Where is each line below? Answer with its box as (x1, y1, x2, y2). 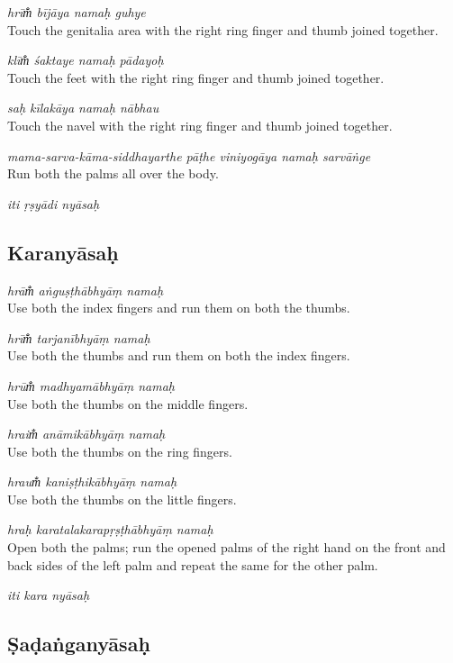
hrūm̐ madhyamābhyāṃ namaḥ (7, 376, 175, 395)
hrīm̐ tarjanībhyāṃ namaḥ (7, 328, 150, 347)
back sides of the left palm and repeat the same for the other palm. (7, 555, 378, 574)
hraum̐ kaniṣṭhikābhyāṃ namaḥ (7, 472, 177, 491)
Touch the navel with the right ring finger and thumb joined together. (7, 115, 393, 134)
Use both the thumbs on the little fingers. (7, 489, 237, 508)
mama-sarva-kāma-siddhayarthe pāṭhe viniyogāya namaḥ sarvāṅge (7, 146, 371, 165)
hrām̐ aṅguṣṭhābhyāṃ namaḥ (7, 280, 164, 299)
